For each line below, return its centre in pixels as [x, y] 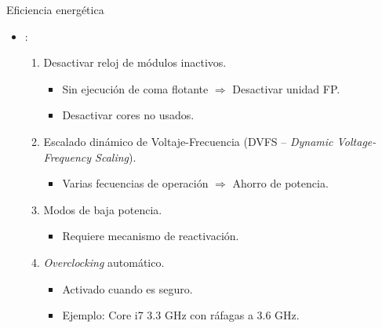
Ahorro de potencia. [280, 183]
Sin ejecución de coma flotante [135, 88]
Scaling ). [116, 157]
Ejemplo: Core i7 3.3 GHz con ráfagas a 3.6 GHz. [181, 315]
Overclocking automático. [104, 262]
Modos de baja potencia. [103, 209]
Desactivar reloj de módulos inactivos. [135, 62]
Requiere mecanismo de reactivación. [151, 236]
